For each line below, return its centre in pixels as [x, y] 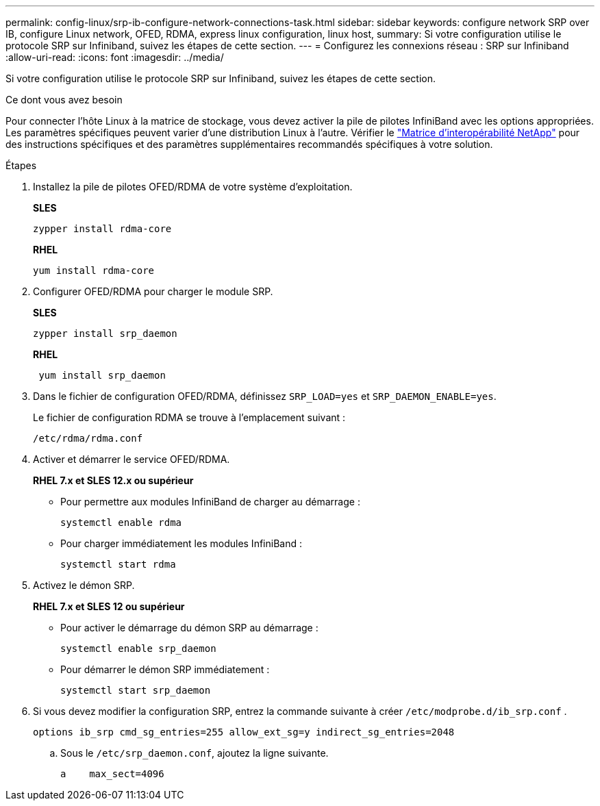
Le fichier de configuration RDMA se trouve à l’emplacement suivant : [189, 417]
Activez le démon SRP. [84, 585]
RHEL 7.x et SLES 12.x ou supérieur [113, 480]
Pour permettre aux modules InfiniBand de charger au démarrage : [210, 502]
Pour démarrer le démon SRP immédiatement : [165, 669]
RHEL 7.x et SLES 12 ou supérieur [109, 606]
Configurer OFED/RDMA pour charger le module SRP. [153, 291]
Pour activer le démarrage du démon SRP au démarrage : [189, 628]
